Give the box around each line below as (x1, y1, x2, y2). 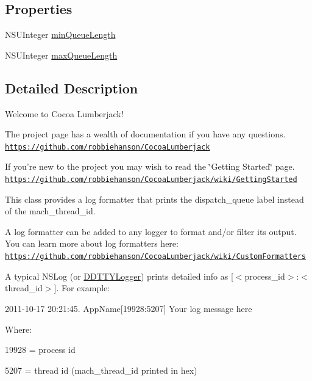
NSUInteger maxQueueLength (5, 48, 118, 61)
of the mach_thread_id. (5, 205, 96, 217)
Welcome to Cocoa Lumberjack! (5, 107, 124, 120)
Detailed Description (5, 78, 138, 97)
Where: (5, 322, 32, 335)
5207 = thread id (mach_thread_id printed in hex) (5, 363, 197, 376)
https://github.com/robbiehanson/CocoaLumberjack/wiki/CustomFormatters (5, 252, 306, 261)
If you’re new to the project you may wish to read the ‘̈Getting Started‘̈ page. (5, 160, 295, 173)
